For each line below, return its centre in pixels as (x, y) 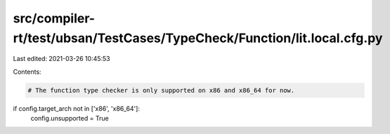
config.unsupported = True (70, 119)
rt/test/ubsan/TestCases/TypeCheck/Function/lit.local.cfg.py (198, 38)
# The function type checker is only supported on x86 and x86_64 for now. (161, 90)
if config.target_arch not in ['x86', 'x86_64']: (77, 108)
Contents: (27, 72)
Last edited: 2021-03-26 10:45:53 (61, 59)
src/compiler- (54, 18)
